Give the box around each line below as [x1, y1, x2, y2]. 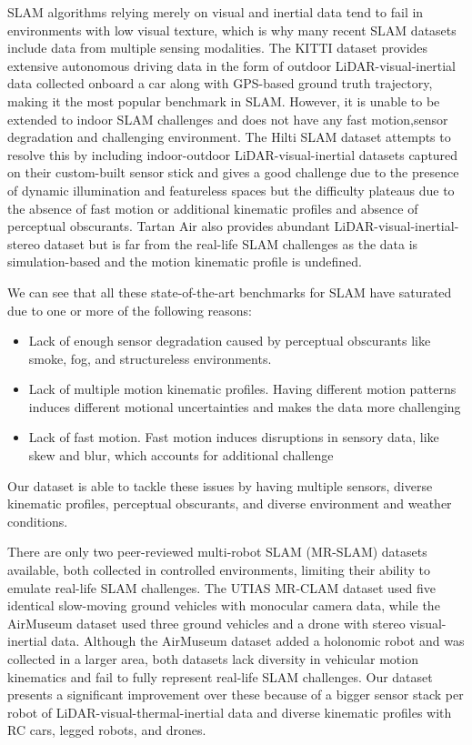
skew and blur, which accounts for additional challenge [28, 446, 334, 465]
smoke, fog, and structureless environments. [28, 348, 272, 367]
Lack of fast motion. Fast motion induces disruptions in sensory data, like [28, 428, 439, 447]
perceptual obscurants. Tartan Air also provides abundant [7, 216, 330, 236]
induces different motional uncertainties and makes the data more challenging [28, 397, 461, 416]
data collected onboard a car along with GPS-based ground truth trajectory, [7, 74, 433, 93]
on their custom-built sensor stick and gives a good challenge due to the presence [7, 163, 459, 182]
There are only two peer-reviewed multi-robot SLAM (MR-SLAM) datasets [7, 542, 427, 561]
